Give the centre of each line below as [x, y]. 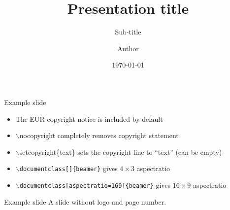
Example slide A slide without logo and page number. [85, 201]
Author [128, 48]
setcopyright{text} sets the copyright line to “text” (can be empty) [121, 152]
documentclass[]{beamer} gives [68, 168]
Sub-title [128, 32]
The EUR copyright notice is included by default [89, 119]
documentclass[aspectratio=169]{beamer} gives [95, 185]
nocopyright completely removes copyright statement [99, 135]
